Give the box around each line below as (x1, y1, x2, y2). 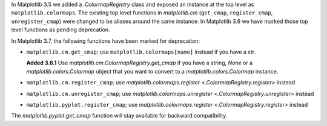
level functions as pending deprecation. (11, 26, 110, 33)
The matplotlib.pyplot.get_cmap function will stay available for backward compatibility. (11, 112, 228, 119)
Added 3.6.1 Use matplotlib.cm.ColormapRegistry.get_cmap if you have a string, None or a (26, 59, 253, 66)
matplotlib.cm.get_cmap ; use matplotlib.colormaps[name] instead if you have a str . (26, 48, 257, 55)
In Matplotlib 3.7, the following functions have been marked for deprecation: (11, 37, 200, 45)
